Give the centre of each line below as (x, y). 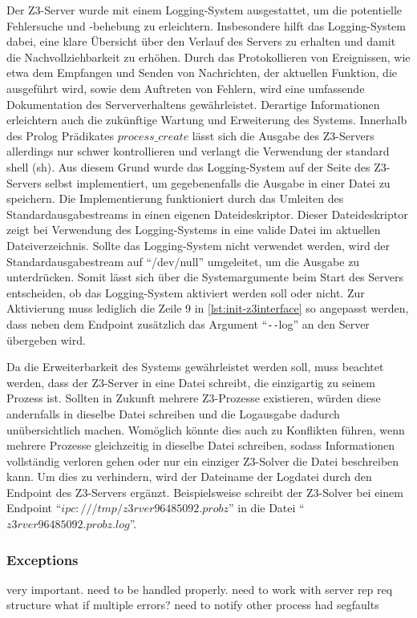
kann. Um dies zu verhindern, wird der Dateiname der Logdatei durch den (189, 477)
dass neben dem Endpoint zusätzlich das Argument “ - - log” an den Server (188, 323)
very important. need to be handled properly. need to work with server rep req (200, 589)
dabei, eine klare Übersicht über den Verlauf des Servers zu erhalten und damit (201, 41)
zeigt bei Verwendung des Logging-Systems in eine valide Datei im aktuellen (194, 230)
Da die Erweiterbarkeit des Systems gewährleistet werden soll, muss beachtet (195, 367)
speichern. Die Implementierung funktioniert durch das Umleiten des (175, 198)
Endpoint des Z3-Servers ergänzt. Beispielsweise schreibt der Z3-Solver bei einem (205, 492)
